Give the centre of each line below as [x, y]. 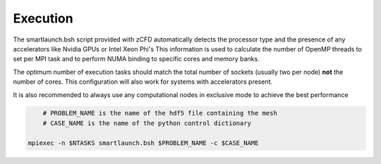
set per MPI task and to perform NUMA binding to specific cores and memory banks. [137, 59]
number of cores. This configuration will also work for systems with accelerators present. [143, 82]
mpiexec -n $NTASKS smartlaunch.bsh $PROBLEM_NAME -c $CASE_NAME [143, 143]
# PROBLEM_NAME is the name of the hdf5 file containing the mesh [160, 113]
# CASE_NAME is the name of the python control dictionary [147, 123]
